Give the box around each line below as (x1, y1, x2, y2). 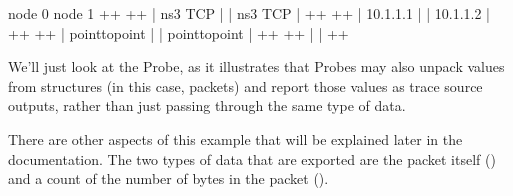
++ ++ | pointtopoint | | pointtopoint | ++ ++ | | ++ (8, 22, 349, 43)
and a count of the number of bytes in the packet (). (8, 168, 329, 189)
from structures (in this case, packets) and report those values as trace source (8, 75, 483, 96)
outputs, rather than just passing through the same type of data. (8, 95, 406, 116)
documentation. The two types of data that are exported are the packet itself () (8, 148, 496, 169)
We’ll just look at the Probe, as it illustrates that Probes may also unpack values (8, 56, 505, 77)
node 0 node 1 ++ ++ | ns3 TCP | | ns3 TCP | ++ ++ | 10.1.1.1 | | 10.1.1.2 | (8, 3, 490, 23)
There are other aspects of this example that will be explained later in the (8, 128, 463, 149)
